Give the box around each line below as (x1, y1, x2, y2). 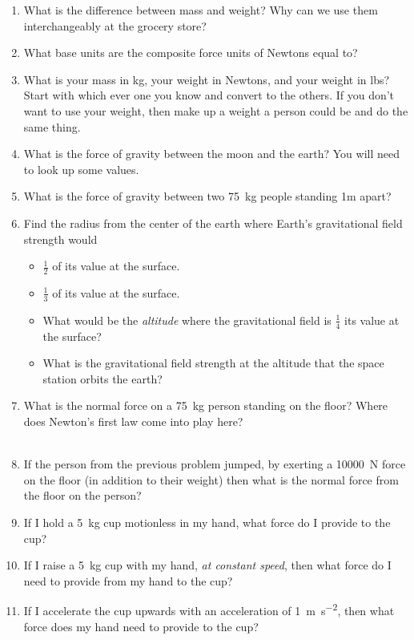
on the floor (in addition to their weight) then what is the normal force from (23, 471, 399, 488)
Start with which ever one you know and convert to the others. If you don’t (23, 87, 395, 103)
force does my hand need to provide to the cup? (23, 618, 259, 634)
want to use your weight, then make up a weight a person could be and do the (23, 102, 408, 119)
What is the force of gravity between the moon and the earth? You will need (23, 145, 400, 162)
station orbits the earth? (42, 370, 163, 387)
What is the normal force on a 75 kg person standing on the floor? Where (23, 397, 388, 414)
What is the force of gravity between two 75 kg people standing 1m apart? (23, 188, 392, 205)
